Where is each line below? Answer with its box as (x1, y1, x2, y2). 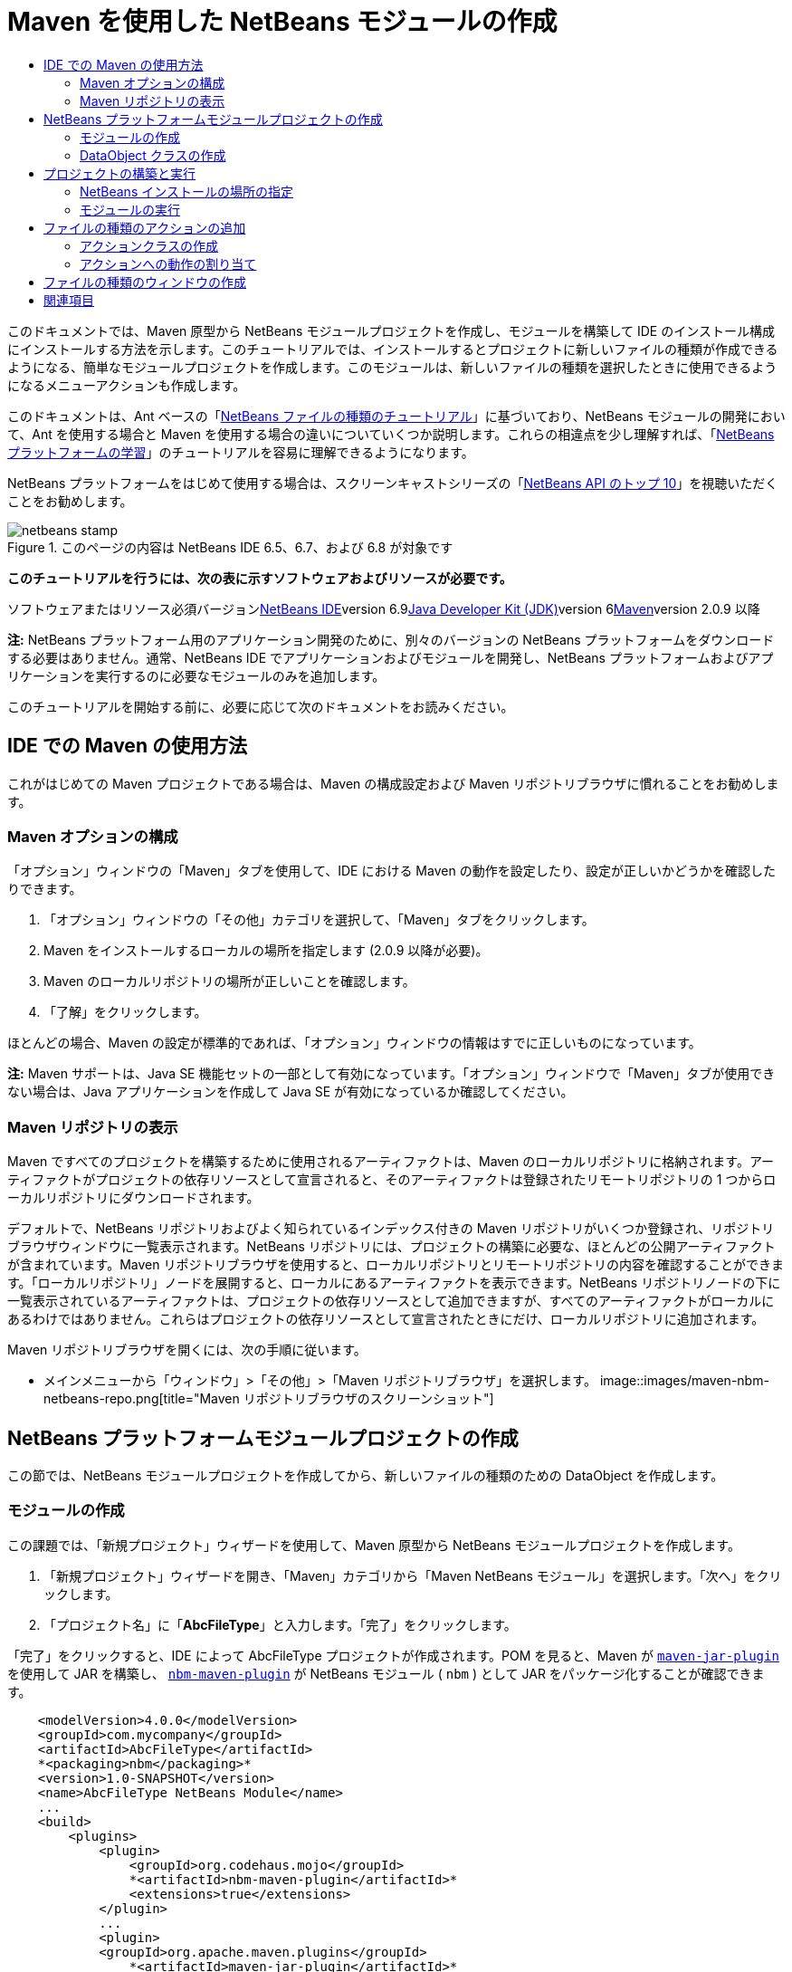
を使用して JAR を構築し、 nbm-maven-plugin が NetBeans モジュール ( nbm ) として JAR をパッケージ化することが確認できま (7, 1665, 765, 1681)
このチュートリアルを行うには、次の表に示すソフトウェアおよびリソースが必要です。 (7, 570, 512, 586)
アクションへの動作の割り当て (80, 255, 257, 272)
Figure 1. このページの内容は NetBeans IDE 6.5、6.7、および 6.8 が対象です (7, 539, 453, 555)
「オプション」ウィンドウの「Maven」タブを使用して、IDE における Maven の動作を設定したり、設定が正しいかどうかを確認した (7, 863, 777, 879)
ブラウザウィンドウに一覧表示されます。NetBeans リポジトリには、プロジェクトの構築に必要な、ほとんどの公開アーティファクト (7, 1239, 776, 1255)
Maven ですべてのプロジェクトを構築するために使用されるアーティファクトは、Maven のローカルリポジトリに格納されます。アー (7, 1154, 775, 1170)
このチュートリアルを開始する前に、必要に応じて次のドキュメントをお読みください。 (7, 698, 514, 714)
